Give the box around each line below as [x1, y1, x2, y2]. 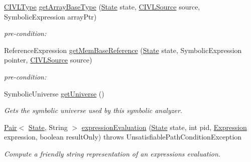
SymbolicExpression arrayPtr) [4, 11, 97, 21]
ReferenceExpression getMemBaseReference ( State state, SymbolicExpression [4, 44, 242, 55]
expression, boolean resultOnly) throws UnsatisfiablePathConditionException [4, 131, 242, 142]
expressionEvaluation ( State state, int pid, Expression [81, 121, 247, 132]
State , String [28, 121, 68, 132]
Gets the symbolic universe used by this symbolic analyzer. [4, 105, 183, 115]
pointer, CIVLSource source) [4, 54, 92, 65]
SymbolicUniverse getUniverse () [4, 88, 104, 98]
